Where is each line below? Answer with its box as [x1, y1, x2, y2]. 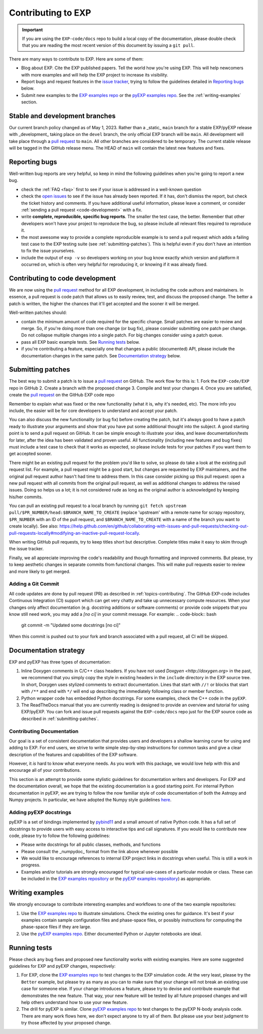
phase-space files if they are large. [21, 924, 92, 930]
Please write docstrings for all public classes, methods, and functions [21, 841, 161, 848]
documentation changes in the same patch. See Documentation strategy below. [21, 352, 181, 358]
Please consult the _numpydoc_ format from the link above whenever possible [21, 848, 178, 854]
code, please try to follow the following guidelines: [9, 833, 111, 839]
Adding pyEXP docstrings [9, 809, 72, 816]
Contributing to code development [9, 274, 116, 282]
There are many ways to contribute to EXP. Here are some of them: [9, 56, 144, 62]
